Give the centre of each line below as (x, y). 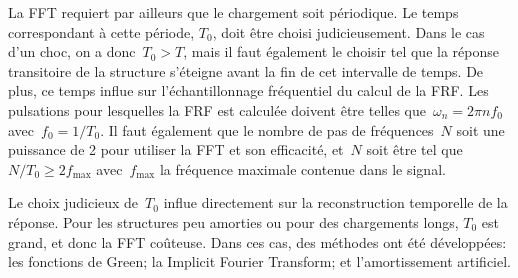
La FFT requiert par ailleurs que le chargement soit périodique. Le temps (233, 12)
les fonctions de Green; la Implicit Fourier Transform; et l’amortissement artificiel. (260, 261)
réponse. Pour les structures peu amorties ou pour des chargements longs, (233, 221)
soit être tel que (414, 149)
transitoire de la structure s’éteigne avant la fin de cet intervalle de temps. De (246, 70)
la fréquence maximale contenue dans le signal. (302, 168)
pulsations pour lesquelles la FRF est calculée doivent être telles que (217, 109)
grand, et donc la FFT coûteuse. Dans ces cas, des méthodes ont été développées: (257, 241)
